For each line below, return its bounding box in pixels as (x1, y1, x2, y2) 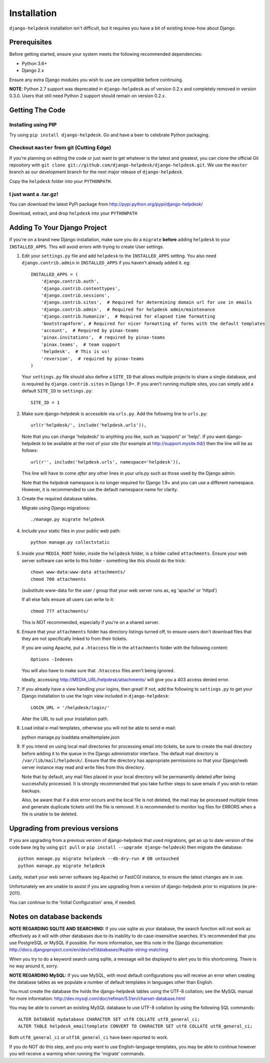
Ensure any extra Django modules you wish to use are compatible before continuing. (9, 77, 183, 83)
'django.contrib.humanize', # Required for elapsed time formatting (40, 314, 215, 319)
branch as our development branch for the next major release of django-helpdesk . (9, 169, 183, 175)
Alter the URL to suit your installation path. (21, 716, 109, 722)
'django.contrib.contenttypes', (40, 286, 120, 291)
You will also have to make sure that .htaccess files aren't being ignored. (21, 668, 175, 674)
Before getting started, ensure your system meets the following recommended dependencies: (9, 51, 202, 57)
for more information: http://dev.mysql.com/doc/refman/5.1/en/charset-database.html (9, 995, 185, 1001)
